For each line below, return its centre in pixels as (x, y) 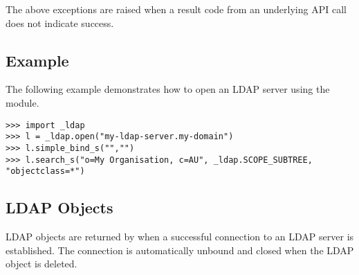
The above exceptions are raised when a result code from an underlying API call (176, 9)
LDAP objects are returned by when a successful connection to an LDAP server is (180, 237)
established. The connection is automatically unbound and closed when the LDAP (180, 250)
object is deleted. (42, 264)
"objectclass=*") (45, 171)
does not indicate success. (60, 23)
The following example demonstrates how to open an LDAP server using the (168, 89)
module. (22, 102)
